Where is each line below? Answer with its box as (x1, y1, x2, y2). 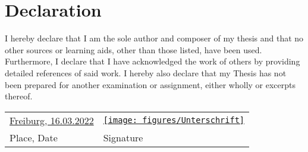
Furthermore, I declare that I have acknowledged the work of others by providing (5, 55, 300, 67)
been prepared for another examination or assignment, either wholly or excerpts (5, 78, 296, 90)
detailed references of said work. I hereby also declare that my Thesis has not (5, 66, 287, 79)
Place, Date (10, 130, 58, 144)
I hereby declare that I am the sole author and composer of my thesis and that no (5, 32, 304, 44)
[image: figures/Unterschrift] (103, 115, 245, 125)
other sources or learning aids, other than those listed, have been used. (5, 43, 262, 56)
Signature (103, 130, 143, 144)
